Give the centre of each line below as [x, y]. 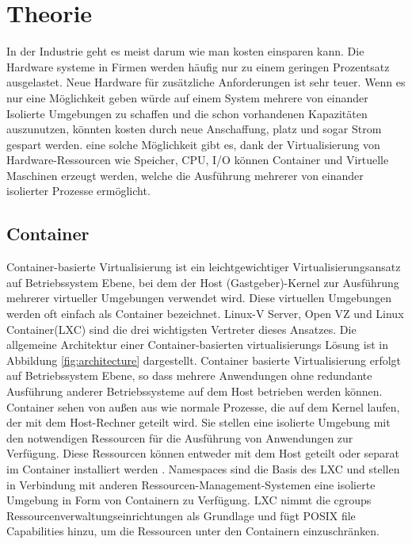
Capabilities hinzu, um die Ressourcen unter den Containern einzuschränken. [193, 531]
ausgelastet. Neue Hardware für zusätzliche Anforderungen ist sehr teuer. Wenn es [206, 82]
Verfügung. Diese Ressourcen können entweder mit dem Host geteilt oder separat [203, 453]
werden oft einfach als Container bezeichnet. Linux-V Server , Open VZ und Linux [205, 314]
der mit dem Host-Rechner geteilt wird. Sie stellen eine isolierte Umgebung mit [198, 422]
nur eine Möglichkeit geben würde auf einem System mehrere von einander [187, 97]
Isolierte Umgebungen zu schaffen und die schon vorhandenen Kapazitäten [187, 113]
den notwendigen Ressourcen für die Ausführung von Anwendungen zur [180, 437]
